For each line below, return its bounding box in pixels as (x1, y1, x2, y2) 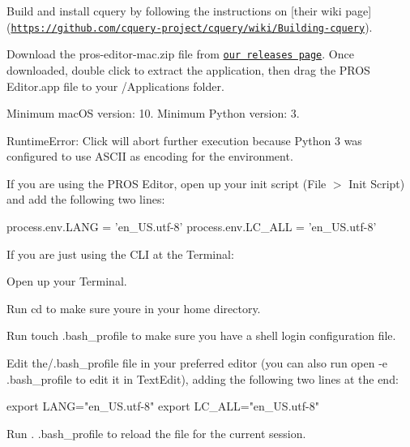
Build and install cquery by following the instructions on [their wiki (6, 2, 342, 19)
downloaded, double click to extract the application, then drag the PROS (6, 61, 370, 78)
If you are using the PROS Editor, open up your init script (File (6, 174, 327, 191)
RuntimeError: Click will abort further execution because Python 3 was (6, 131, 362, 148)
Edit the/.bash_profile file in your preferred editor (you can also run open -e (6, 355, 388, 372)
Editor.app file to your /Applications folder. (6, 77, 224, 94)
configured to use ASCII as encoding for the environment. (6, 148, 293, 165)
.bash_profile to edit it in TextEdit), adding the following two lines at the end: (6, 370, 399, 387)
